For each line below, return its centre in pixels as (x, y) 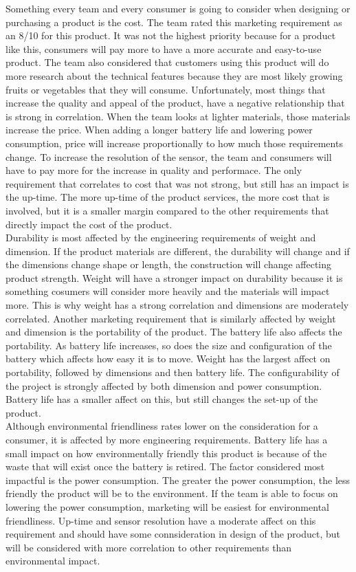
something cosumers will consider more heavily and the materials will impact (168, 291)
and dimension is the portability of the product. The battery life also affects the (174, 332)
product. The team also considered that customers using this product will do (167, 62)
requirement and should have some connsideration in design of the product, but (173, 534)
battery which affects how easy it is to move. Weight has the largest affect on (168, 359)
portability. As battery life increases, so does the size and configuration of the (169, 345)
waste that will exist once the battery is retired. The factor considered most (165, 466)
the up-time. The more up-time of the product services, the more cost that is (168, 197)
